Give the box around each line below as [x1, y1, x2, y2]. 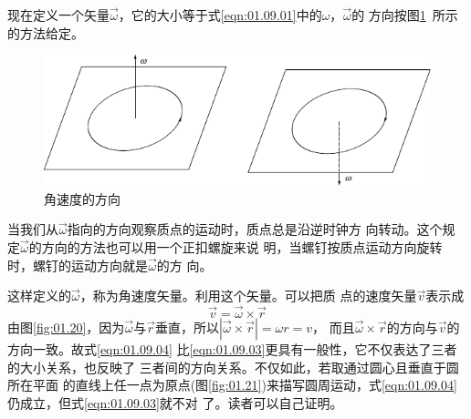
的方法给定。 [7, 23, 84, 42]
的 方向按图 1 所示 [351, 5, 458, 24]
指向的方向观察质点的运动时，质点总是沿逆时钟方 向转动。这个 [67, 220, 443, 239]
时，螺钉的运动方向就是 [7, 255, 148, 274]
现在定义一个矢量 [7, 5, 110, 24]
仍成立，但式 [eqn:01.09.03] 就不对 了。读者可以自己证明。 [7, 393, 343, 412]
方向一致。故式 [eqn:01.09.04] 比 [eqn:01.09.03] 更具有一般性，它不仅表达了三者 [7, 339, 457, 358]
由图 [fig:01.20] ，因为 [7, 317, 125, 336]
